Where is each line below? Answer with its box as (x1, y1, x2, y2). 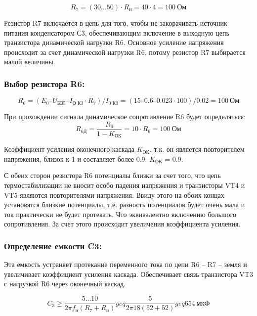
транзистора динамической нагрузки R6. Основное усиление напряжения (4, 37, 224, 47)
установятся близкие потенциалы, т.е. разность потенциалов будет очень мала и (4, 199, 245, 210)
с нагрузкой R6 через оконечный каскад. (4, 278, 126, 289)
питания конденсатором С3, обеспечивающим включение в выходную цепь (4, 27, 229, 38)
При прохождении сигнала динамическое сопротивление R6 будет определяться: (4, 111, 246, 122)
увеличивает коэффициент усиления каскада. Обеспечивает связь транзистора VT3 (4, 269, 253, 279)
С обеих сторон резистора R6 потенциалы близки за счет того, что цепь (4, 170, 221, 181)
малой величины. (4, 56, 55, 67)
